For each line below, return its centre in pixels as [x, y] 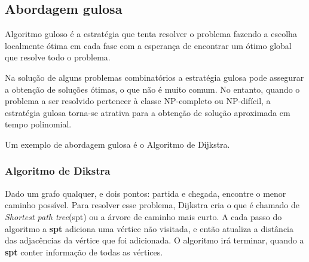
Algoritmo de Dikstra [58, 171]
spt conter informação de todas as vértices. [84, 252]
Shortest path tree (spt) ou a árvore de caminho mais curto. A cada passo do [143, 216]
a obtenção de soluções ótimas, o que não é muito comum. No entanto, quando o [152, 89]
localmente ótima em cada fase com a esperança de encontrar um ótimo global [148, 45]
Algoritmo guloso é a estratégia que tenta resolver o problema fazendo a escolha [151, 34]
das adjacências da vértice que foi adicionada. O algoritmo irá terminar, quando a [154, 240]
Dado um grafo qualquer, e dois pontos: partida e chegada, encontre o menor [146, 193]
